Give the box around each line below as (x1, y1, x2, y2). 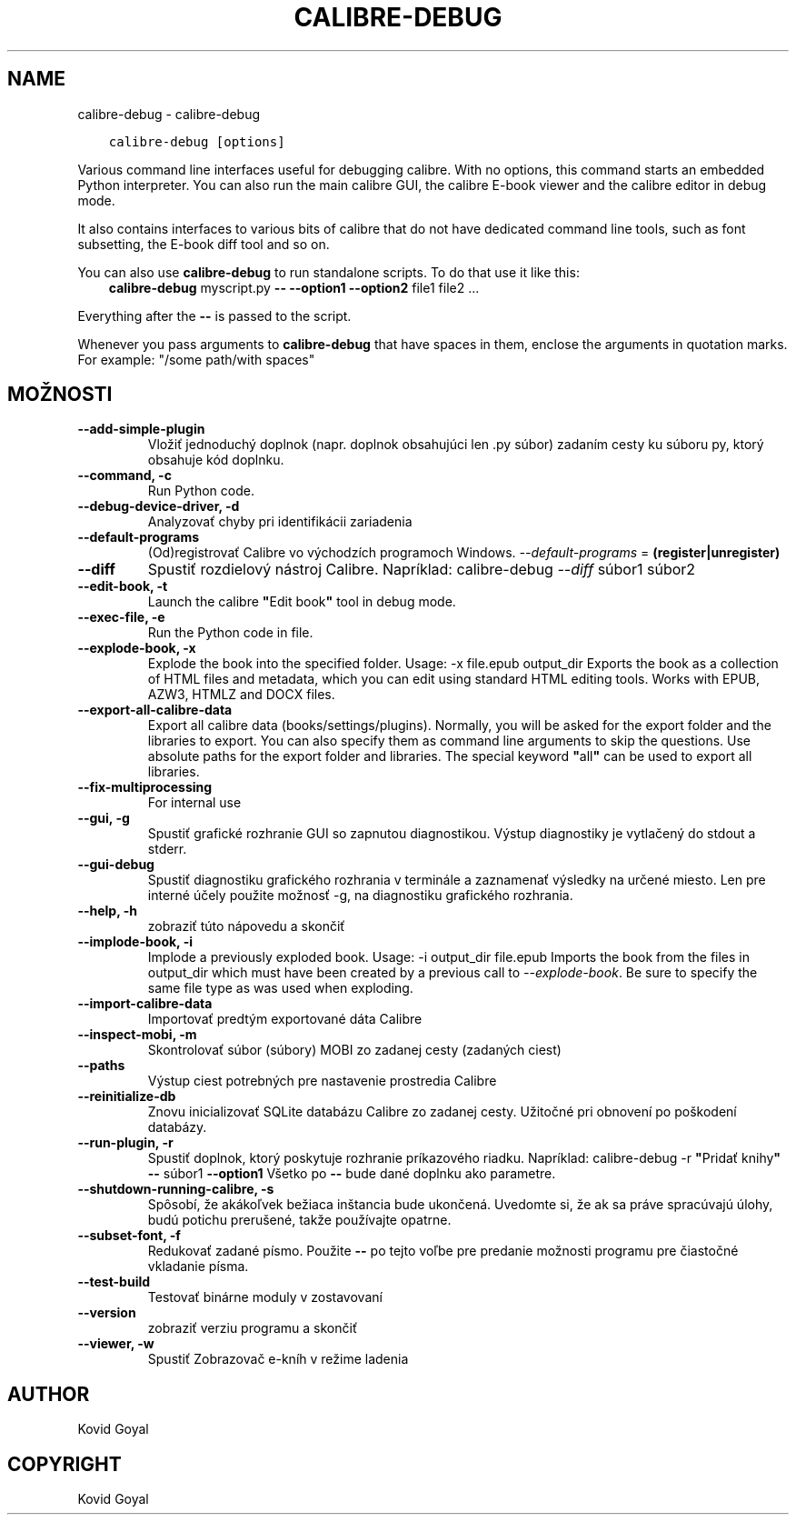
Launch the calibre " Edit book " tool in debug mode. (147, 594, 456, 610)
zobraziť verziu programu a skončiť (147, 1320, 358, 1337)
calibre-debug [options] (108, 134, 285, 149)
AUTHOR (7, 1382, 90, 1406)
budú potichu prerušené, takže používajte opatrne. (147, 1212, 452, 1228)
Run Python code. (147, 483, 254, 499)
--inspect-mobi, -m (77, 1026, 197, 1043)
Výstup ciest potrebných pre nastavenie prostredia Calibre (147, 1073, 497, 1089)
